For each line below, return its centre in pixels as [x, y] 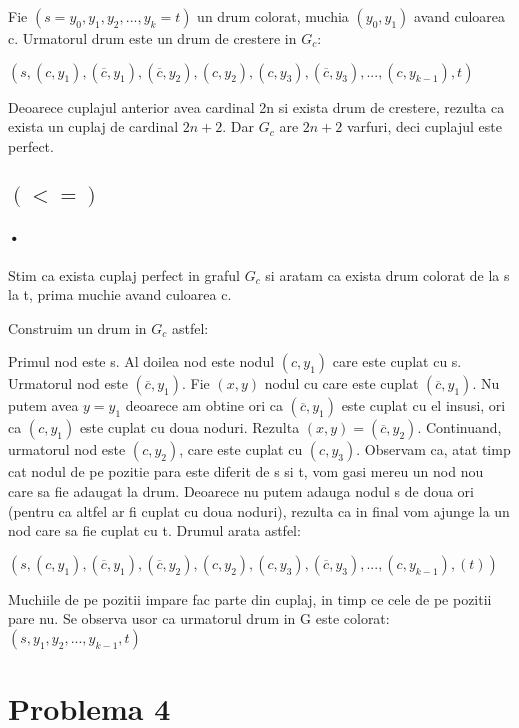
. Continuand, [459, 427]
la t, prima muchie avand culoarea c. [120, 294]
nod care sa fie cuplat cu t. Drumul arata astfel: [154, 530]
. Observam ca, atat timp [433, 449]
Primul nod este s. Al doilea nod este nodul [141, 361]
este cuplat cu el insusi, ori [423, 405]
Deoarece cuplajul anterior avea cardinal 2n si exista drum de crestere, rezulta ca [256, 106]
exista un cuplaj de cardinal [93, 126]
